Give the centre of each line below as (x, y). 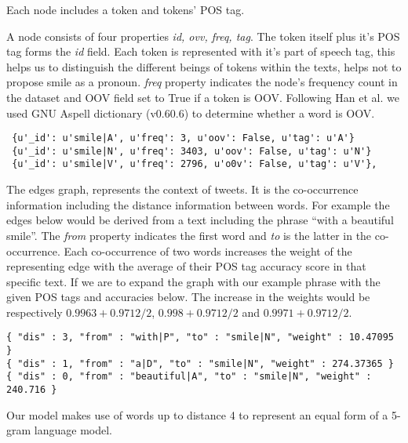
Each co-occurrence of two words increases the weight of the (208, 251)
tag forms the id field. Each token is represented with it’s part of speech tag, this (201, 51)
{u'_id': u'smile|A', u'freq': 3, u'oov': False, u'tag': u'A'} (183, 138)
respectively (35, 312)
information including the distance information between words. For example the (198, 204)
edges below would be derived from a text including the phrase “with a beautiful (200, 220)
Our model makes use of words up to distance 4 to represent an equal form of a (197, 414)
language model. (73, 430)
